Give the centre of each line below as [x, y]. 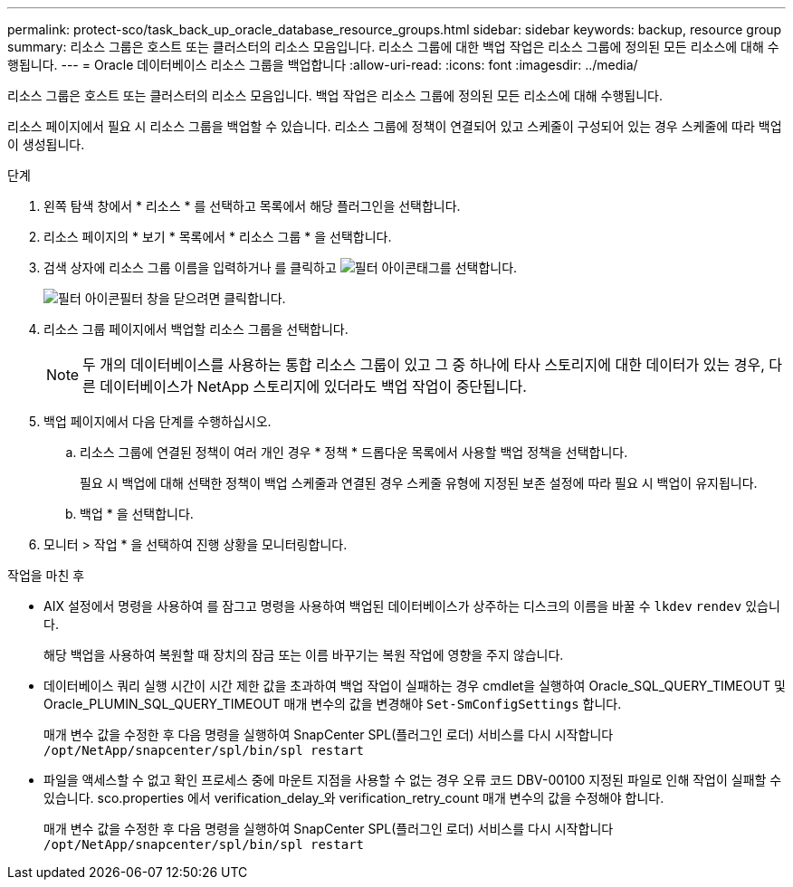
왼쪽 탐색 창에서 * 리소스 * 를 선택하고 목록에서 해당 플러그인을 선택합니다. [252, 206]
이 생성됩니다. [46, 144]
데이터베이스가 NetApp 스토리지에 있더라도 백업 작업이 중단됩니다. [313, 386]
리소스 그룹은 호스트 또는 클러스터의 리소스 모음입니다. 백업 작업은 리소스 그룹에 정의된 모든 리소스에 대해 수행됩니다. [335, 95]
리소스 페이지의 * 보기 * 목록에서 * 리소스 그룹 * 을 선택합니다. [218, 237]
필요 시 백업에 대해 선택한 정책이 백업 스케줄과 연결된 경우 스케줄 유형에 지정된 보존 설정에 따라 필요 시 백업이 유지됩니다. [419, 483]
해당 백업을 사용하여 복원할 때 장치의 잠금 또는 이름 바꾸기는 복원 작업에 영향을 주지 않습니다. [304, 655]
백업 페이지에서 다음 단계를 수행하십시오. [158, 421]
